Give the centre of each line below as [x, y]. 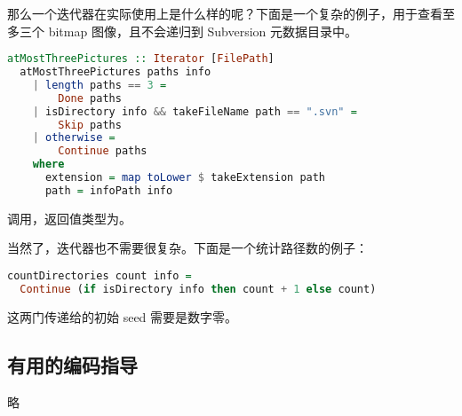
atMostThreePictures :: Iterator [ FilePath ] [141, 59]
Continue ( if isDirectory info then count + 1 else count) [198, 289]
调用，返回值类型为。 [69, 218]
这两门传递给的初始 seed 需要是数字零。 [123, 316]
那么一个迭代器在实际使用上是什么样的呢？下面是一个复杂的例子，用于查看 [225, 13]
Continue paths [103, 151]
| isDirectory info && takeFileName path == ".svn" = [195, 111]
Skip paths [90, 125]
